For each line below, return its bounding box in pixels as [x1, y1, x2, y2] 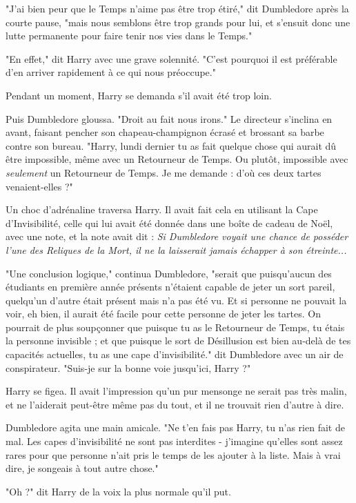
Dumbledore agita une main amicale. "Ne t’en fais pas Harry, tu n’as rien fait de [6, 420, 345, 435]
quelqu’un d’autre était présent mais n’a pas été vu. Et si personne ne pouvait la [6, 293, 347, 307]
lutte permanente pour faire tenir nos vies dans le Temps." [6, 28, 253, 43]
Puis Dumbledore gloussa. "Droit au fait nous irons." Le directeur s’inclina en [6, 111, 333, 126]
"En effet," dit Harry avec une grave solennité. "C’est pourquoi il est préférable [6, 51, 337, 66]
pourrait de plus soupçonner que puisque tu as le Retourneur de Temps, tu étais [6, 319, 345, 334]
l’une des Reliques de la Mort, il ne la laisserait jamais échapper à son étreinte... [6, 242, 347, 257]
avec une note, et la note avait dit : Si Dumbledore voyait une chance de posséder [6, 229, 348, 244]
